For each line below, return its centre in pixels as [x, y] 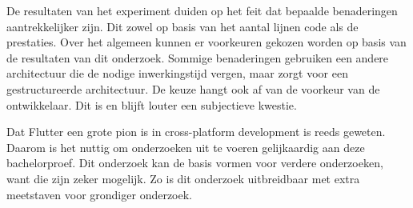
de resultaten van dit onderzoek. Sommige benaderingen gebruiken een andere [198, 57]
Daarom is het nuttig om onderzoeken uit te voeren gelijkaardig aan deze [186, 147]
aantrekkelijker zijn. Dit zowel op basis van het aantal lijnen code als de [182, 26]
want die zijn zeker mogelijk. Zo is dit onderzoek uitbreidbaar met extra [183, 178]
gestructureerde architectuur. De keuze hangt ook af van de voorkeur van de [193, 88]
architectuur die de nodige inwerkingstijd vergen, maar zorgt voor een [177, 73]
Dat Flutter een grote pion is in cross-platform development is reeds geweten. [196, 132]
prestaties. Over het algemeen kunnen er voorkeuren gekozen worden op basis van [206, 42]
